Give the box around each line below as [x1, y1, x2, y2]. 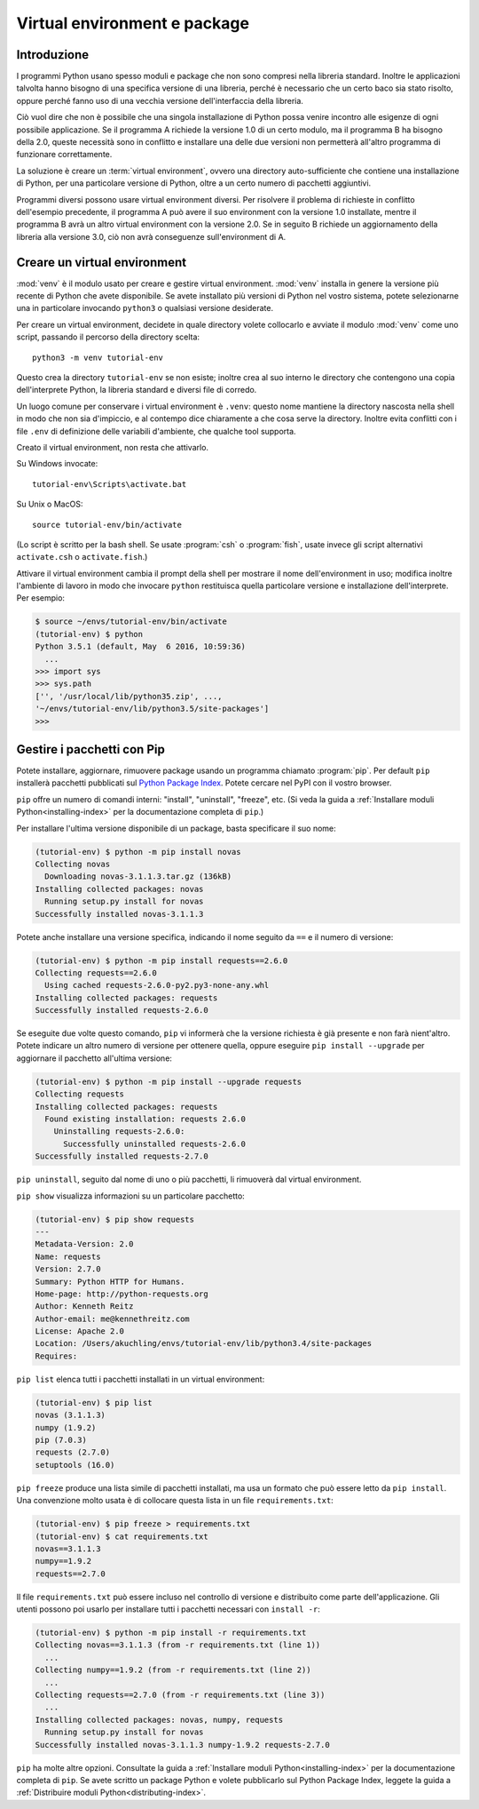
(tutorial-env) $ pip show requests [35, 1214, 195, 1224]
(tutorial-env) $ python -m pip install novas [35, 847, 241, 857]
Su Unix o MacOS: [16, 498, 83, 510]
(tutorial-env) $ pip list [35, 1398, 153, 1407]
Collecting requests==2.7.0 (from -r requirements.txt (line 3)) [35, 1690, 326, 1701]
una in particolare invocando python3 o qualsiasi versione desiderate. [16, 303, 274, 314]
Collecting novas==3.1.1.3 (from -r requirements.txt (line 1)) [35, 1640, 321, 1650]
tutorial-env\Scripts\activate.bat [32, 479, 187, 489]
